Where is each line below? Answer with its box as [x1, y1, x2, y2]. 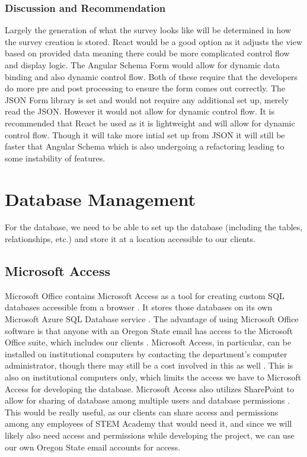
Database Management [5, 186, 196, 211]
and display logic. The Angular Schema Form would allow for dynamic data [5, 59, 280, 71]
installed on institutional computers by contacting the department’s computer [5, 347, 287, 360]
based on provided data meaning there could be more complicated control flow [5, 47, 290, 59]
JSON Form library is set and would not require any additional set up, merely [5, 93, 289, 106]
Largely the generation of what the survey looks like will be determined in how [5, 24, 292, 36]
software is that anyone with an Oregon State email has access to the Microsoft [5, 324, 293, 337]
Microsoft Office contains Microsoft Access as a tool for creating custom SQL [5, 289, 284, 302]
